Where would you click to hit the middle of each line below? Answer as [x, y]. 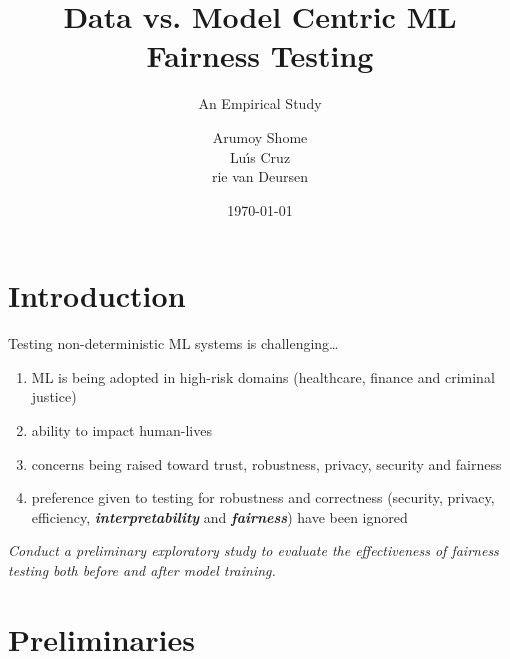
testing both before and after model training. [142, 569]
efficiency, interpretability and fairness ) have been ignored [219, 516]
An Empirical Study [260, 103]
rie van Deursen [259, 176]
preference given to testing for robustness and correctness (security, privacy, [263, 497]
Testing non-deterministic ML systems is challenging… [173, 343]
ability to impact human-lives [121, 430]
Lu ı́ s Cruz [260, 156]
